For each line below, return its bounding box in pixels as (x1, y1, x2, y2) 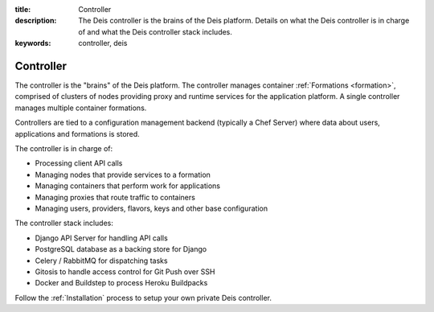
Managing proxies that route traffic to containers (35, 192, 196, 202)
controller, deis (78, 39, 128, 48)
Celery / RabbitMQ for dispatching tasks (35, 256, 168, 265)
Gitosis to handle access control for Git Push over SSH (35, 266, 215, 277)
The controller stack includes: (14, 218, 114, 228)
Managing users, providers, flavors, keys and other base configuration (35, 203, 268, 213)
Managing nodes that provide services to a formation (35, 170, 211, 179)
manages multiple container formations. (14, 103, 147, 113)
